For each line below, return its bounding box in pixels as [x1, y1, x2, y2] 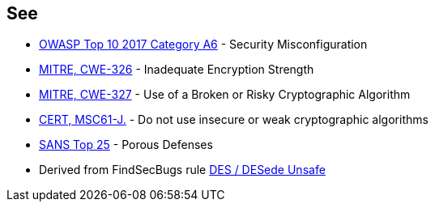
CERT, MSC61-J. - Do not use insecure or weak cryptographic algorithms [39, 112, 429, 127]
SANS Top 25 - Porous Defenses [39, 138, 213, 152]
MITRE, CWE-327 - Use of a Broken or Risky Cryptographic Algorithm [39, 87, 411, 102]
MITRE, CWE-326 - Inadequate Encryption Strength [39, 62, 314, 77]
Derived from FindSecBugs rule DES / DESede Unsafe [39, 163, 326, 177]
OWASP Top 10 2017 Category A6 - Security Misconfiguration [39, 37, 368, 52]
